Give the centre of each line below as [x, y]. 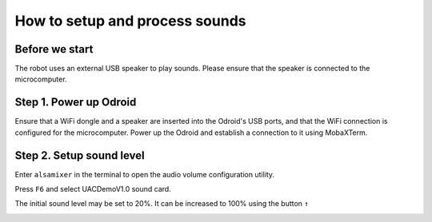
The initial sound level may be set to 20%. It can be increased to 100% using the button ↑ [162, 204]
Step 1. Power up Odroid [76, 103]
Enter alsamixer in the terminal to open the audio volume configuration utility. [145, 174]
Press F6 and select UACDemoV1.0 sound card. [93, 189]
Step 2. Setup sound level [80, 155]
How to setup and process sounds [130, 21]
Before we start [54, 49]
